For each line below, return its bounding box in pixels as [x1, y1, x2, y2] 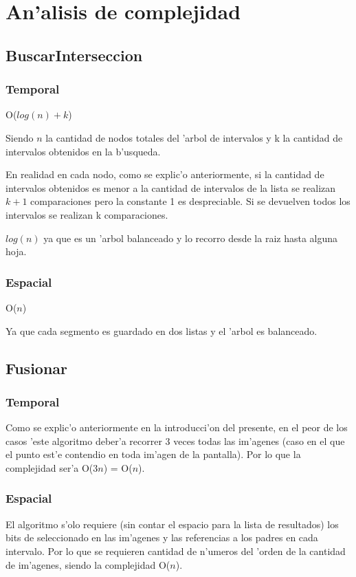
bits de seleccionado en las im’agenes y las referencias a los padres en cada [5, 530, 318, 545]
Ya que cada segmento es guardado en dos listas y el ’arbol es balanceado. [5, 323, 318, 338]
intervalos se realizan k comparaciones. [5, 207, 168, 221]
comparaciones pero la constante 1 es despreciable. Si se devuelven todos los [30, 194, 351, 208]
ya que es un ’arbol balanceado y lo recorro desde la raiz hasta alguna [43, 230, 338, 245]
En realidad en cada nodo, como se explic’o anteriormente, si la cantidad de [5, 167, 324, 182]
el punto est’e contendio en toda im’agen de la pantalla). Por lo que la [5, 447, 301, 461]
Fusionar [5, 357, 68, 378]
